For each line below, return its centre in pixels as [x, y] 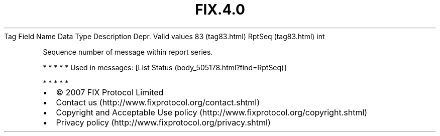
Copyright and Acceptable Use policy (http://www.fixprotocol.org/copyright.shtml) [212, 112]
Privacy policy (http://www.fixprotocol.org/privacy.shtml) [163, 122]
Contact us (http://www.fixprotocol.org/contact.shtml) [158, 102]
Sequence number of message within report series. [128, 52]
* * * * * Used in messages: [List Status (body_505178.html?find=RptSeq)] [165, 67]
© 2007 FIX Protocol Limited [110, 92]
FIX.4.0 [220, 10]
